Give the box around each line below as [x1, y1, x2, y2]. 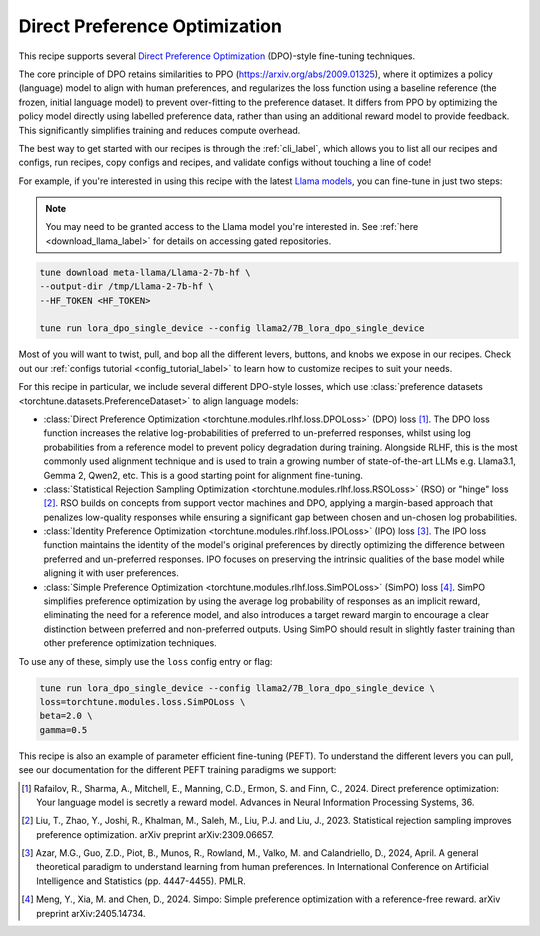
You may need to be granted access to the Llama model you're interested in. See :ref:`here [45, 221, 419, 233]
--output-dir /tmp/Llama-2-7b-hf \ [39, 281, 214, 292]
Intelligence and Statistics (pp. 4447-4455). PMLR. [36, 875, 247, 887]
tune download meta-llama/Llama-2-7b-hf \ [39, 266, 251, 278]
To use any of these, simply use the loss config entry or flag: [18, 655, 273, 667]
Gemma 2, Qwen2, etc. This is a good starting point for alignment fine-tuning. [43, 469, 364, 481]
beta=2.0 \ [39, 710, 93, 722]
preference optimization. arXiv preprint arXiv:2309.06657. [36, 828, 274, 840]
